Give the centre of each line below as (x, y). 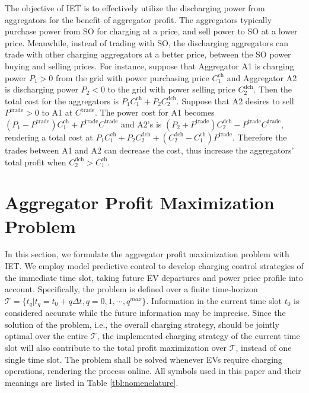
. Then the (273, 89)
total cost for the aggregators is (62, 100)
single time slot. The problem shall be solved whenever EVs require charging (144, 359)
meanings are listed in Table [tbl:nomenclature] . (92, 382)
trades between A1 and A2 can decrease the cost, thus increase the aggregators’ (149, 150)
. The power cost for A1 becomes (155, 112)
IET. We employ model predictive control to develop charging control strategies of (154, 266)
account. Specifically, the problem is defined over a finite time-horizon (131, 289)
